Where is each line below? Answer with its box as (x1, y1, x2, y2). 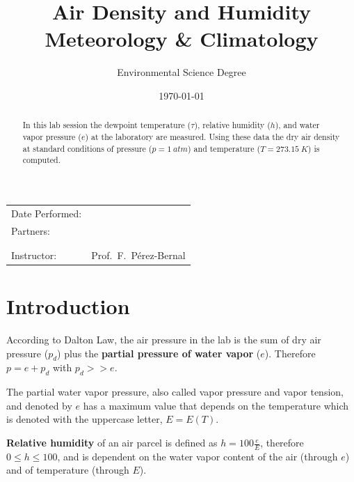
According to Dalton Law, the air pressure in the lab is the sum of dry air (6, 332, 321, 347)
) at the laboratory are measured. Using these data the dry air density (85, 130, 340, 142)
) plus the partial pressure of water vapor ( (57, 345, 261, 360)
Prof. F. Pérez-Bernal (91, 247, 186, 262)
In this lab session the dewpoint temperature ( (22, 119, 191, 131)
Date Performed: (11, 205, 82, 220)
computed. (22, 154, 61, 166)
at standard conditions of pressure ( (22, 142, 152, 154)
